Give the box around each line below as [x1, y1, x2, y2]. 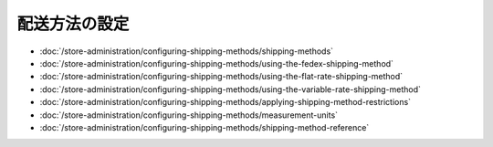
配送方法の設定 [16, 14, 130, 34]
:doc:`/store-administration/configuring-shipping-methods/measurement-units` [39, 110, 338, 121]
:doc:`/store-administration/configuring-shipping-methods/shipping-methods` [39, 46, 333, 57]
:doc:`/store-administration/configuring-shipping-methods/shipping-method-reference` [39, 121, 370, 132]
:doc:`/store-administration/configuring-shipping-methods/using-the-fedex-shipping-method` [39, 58, 394, 68]
